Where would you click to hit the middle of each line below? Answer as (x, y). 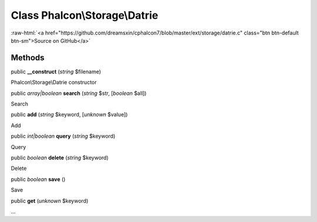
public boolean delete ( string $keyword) (60, 158)
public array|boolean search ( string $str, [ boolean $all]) (79, 93)
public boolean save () (38, 179)
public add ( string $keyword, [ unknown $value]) (69, 115)
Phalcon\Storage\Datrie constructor (54, 83)
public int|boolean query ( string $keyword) (63, 136)
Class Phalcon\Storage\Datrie (85, 15)
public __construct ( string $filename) (56, 71)
